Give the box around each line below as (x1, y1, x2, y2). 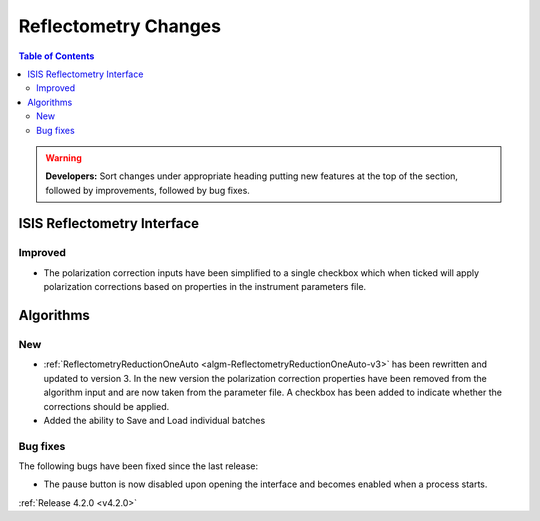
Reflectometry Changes (18, 15, 222, 37)
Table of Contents (18, 50, 95, 62)
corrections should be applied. (43, 400, 170, 412)
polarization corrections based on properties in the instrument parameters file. (43, 281, 367, 293)
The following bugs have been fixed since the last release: (18, 460, 259, 472)
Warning (45, 151, 82, 164)
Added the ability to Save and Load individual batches (43, 414, 266, 426)
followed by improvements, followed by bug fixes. (45, 184, 250, 196)
